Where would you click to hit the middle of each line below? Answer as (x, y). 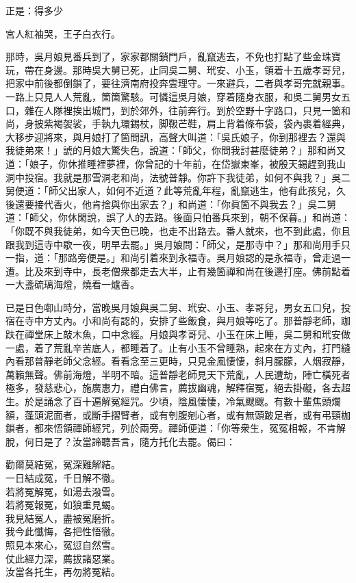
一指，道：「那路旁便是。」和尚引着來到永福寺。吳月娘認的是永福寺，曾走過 (173, 258)
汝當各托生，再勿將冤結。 (63, 572)
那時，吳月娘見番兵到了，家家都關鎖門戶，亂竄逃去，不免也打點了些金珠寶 (173, 56)
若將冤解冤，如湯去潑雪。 (63, 491)
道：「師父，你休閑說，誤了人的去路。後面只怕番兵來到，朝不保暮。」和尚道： (178, 217)
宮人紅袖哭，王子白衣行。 (63, 33)
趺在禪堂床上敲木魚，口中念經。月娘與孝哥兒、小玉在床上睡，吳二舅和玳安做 (178, 334)
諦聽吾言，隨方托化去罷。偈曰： (163, 441)
